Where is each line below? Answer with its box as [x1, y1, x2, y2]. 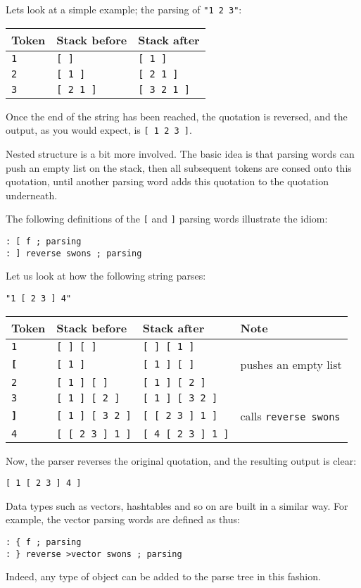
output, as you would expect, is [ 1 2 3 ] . [6, 123, 192, 137]
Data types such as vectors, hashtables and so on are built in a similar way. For [6, 498, 348, 513]
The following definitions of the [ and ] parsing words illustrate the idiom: [6, 211, 328, 226]
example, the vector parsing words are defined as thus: [6, 512, 240, 527]
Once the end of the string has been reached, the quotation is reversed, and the [6, 108, 348, 123]
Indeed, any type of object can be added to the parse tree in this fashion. [6, 569, 321, 584]
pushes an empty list [240, 356, 342, 373]
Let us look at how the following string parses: [6, 268, 206, 283]
